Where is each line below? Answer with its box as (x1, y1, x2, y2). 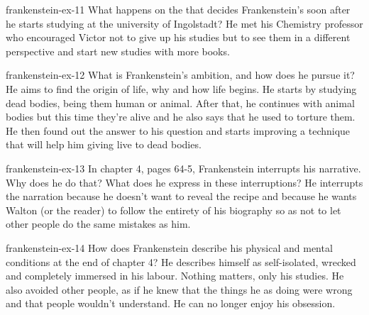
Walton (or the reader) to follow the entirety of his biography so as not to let (6, 202, 341, 217)
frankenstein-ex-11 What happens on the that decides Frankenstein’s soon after (6, 2, 351, 16)
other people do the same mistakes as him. (6, 216, 191, 231)
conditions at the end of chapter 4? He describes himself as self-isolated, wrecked (6, 254, 356, 269)
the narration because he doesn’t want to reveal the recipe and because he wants (6, 189, 357, 204)
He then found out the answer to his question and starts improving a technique (6, 123, 351, 138)
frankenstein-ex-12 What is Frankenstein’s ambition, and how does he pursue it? (6, 67, 355, 82)
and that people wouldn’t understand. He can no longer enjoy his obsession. (6, 296, 336, 311)
